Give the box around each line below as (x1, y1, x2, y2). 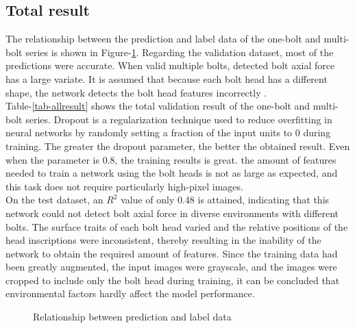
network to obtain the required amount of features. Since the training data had (5, 246, 338, 260)
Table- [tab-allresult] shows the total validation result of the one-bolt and (5, 99, 310, 113)
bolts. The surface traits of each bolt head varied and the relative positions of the (5, 219, 348, 234)
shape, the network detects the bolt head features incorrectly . (5, 85, 267, 99)
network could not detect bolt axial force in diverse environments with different (5, 205, 339, 220)
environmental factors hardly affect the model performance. (5, 286, 255, 301)
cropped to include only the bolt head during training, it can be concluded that (5, 273, 340, 287)
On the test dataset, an (5, 192, 103, 207)
